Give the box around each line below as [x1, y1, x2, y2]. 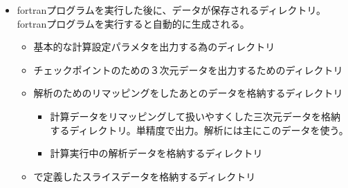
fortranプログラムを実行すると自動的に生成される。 [17, 16, 250, 30]
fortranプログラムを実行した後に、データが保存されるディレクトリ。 [17, 3, 326, 17]
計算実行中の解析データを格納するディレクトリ [50, 146, 263, 160]
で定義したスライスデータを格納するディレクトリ [33, 169, 256, 183]
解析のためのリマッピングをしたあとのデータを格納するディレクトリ [33, 86, 343, 100]
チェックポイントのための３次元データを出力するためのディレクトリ [33, 62, 343, 77]
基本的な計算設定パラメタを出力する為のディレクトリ [33, 39, 275, 54]
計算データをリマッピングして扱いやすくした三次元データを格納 [50, 109, 340, 123]
